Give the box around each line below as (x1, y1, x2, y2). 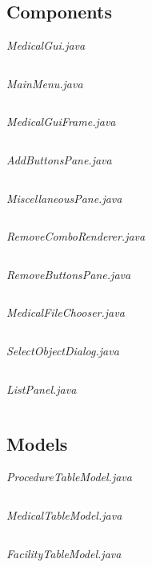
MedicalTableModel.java (6, 506, 122, 523)
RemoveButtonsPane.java (6, 265, 131, 282)
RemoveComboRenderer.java (6, 228, 146, 245)
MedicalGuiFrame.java (6, 113, 116, 130)
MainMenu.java (6, 75, 83, 91)
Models (6, 431, 68, 456)
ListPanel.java (6, 380, 77, 397)
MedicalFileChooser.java (6, 304, 125, 321)
